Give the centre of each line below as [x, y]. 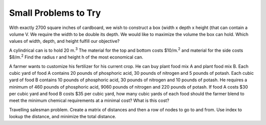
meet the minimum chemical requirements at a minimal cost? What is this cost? [89, 100]
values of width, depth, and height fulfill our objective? [65, 41]
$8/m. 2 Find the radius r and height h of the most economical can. [76, 57]
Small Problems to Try [55, 13]
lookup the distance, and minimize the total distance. [63, 117]
